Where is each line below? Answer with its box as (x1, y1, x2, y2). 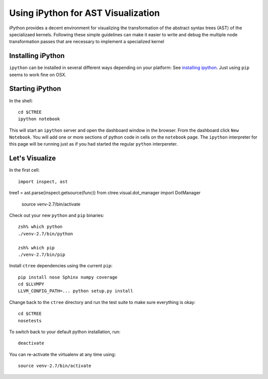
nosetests (18, 318, 42, 323)
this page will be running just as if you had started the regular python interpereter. (9, 141, 178, 147)
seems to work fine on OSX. (9, 72, 67, 77)
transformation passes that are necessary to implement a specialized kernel (9, 39, 165, 45)
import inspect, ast (18, 179, 68, 184)
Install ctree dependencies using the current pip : (9, 263, 113, 269)
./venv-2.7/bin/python (18, 231, 73, 236)
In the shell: (9, 97, 33, 104)
